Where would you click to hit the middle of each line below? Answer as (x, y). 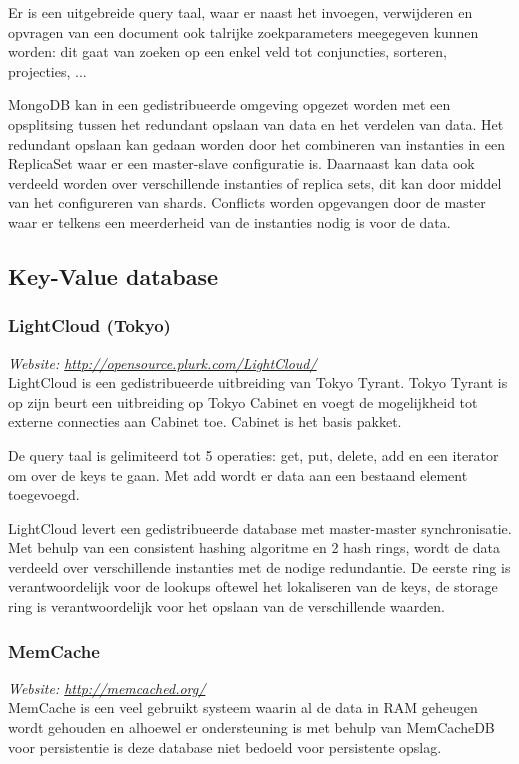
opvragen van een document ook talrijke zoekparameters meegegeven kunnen (243, 31)
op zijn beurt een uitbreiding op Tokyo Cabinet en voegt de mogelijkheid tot (243, 401)
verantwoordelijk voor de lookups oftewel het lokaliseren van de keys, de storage (253, 586)
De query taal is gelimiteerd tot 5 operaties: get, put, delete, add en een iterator (253, 454)
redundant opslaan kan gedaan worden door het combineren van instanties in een (257, 143)
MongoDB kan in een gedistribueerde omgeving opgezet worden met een (229, 104)
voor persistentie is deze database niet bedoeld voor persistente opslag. (225, 746)
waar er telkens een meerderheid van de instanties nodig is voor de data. (229, 221)
